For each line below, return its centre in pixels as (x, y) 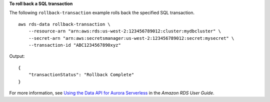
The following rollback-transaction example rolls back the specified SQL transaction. (102, 13)
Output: (17, 56)
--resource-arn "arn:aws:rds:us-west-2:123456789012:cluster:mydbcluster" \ (125, 31)
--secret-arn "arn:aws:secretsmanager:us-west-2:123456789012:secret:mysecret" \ (131, 38)
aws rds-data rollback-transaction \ (64, 24)
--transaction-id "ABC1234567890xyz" (74, 45)
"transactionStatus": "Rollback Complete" (81, 75)
